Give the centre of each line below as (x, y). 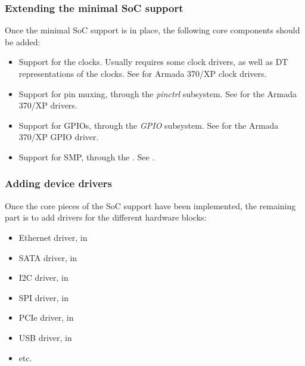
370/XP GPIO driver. (59, 137)
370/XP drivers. (48, 105)
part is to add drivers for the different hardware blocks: (106, 217)
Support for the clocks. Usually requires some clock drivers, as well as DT (153, 62)
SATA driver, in (48, 257)
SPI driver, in (43, 297)
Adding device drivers (59, 183)
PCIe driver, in (46, 317)
